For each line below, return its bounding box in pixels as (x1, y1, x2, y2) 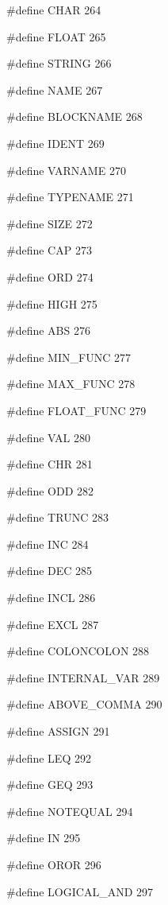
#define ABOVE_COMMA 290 (6, 696, 162, 713)
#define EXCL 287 (6, 616, 99, 632)
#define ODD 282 (6, 482, 94, 499)
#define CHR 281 (6, 456, 93, 472)
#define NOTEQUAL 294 (6, 802, 133, 819)
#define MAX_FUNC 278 (6, 375, 136, 392)
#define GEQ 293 (6, 776, 94, 793)
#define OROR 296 (6, 856, 101, 872)
